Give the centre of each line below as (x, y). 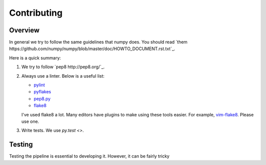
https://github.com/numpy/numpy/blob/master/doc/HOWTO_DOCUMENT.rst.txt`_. (92, 49)
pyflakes (42, 92)
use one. (30, 121)
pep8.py (42, 99)
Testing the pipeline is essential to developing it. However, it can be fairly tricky (89, 156)
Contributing (36, 13)
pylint (39, 85)
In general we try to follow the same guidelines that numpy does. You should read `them (98, 42)
